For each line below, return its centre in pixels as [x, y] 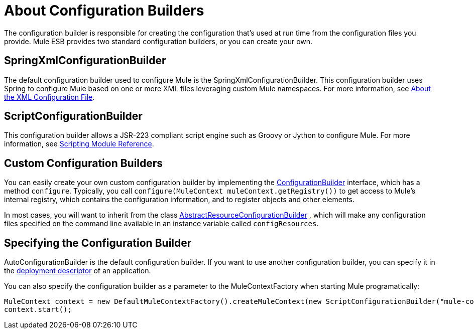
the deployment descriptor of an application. [78, 271]
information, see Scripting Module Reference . [79, 144]
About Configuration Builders [104, 11]
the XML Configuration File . [49, 97]
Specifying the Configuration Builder [98, 243]
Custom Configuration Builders [84, 163]
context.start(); [38, 310]
